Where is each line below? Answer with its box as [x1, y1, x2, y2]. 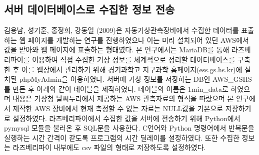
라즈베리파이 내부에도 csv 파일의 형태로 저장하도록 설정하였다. [12, 142, 206, 153]
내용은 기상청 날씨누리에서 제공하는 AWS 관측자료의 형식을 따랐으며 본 [12, 93, 234, 104]
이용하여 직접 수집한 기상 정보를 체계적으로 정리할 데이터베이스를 [32, 54, 235, 64]
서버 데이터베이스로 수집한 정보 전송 [4, 1, 175, 17]
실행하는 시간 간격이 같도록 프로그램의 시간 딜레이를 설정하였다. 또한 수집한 [4, 132, 239, 143]
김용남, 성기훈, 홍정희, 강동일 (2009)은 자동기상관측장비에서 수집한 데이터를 [4, 25, 239, 35]
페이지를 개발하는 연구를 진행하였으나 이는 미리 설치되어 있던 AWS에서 [27, 34, 249, 45]
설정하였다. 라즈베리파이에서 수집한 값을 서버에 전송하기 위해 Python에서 [12, 113, 240, 123]
